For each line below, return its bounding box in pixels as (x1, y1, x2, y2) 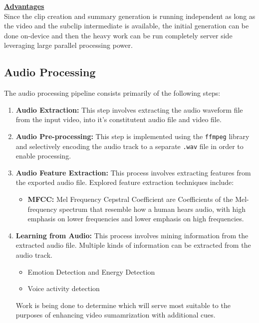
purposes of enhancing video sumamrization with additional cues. (15, 310, 216, 320)
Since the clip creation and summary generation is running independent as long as (4, 10, 256, 21)
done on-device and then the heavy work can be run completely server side (4, 30, 233, 40)
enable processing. (15, 151, 71, 161)
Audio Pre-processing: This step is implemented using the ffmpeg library (15, 131, 250, 141)
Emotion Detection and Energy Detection (27, 266, 155, 277)
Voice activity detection (27, 283, 100, 294)
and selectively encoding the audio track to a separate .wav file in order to (15, 141, 244, 151)
